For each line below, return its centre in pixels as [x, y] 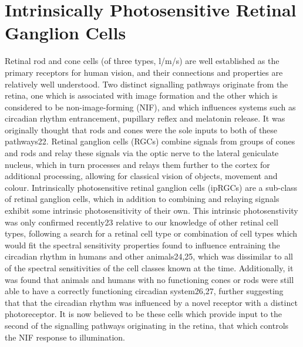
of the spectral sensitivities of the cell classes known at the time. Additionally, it [149, 268]
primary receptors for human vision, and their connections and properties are [144, 72]
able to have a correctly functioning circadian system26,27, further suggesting [144, 291]
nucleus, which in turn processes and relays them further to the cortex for [137, 164]
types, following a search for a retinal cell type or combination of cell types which [151, 233]
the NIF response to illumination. [65, 337]
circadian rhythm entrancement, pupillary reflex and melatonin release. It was [145, 118]
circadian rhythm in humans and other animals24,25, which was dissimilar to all [149, 256]
